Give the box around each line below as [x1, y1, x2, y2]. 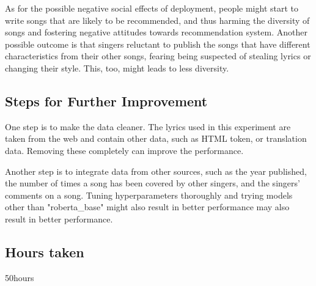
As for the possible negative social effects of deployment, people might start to [5, 2, 298, 14]
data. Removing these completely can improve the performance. [5, 144, 244, 156]
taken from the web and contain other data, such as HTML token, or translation [5, 132, 307, 145]
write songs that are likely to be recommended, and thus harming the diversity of [5, 13, 310, 26]
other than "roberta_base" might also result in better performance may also [5, 200, 290, 213]
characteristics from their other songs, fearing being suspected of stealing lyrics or [5, 50, 311, 62]
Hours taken [5, 242, 84, 261]
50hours [5, 271, 34, 284]
